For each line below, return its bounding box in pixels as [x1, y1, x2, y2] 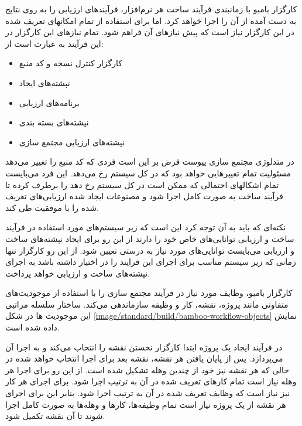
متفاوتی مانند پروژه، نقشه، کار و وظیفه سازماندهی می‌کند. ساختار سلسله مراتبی [5, 298, 289, 310]
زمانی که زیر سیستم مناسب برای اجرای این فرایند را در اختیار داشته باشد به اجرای [5, 255, 296, 268]
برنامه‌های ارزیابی [19, 96, 80, 108]
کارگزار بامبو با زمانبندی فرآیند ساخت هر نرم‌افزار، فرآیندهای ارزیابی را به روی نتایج [5, 3, 297, 15]
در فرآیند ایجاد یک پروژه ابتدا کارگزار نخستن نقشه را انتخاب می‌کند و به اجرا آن [5, 340, 283, 353]
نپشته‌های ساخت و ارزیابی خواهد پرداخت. [5, 267, 150, 279]
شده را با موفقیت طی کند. [5, 201, 99, 213]
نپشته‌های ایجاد [19, 76, 70, 88]
